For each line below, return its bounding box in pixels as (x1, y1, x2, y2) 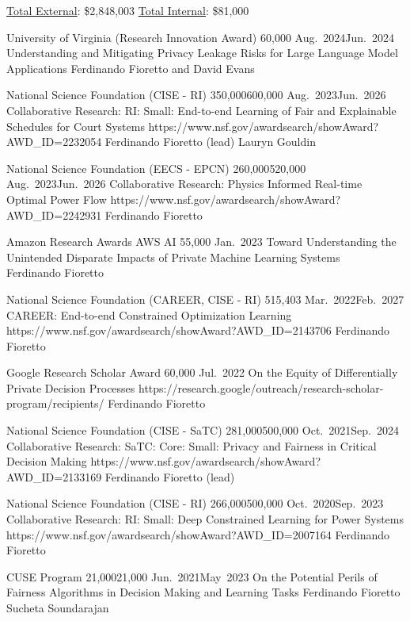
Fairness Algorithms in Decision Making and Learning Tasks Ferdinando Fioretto (6, 584, 401, 600)
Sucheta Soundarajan (6, 600, 109, 615)
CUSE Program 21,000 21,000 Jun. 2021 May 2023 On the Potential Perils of (6, 568, 378, 585)
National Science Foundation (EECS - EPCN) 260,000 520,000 (6, 159, 306, 176)
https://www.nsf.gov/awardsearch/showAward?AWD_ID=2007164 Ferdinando (6, 526, 390, 542)
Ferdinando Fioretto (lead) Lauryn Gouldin (104, 133, 316, 150)
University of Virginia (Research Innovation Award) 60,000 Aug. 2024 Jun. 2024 (6, 29, 395, 45)
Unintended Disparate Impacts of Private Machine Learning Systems (6, 248, 340, 265)
